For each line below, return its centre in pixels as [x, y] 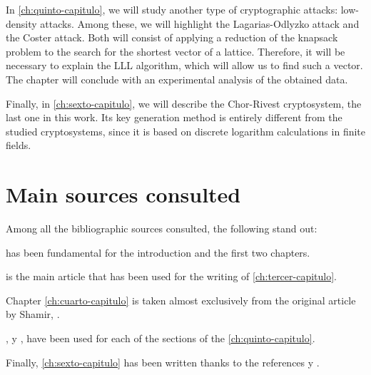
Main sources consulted [123, 194]
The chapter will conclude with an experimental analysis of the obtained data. [177, 79]
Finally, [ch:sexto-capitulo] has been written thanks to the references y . [163, 362]
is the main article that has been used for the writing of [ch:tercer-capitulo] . [172, 276]
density [21, 23]
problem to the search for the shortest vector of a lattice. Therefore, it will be [176, 51]
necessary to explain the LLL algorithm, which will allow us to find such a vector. [184, 65]
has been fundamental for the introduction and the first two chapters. [158, 252]
